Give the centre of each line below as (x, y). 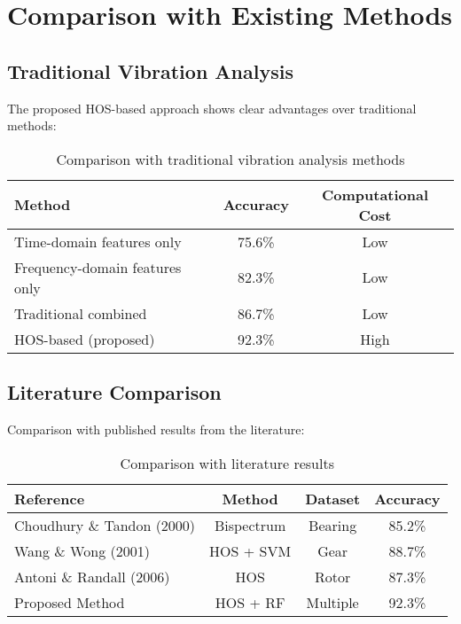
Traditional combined (81, 313)
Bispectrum (250, 525)
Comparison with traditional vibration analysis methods (230, 159)
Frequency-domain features (98, 267)
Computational (375, 194)
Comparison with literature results (227, 463)
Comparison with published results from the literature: (156, 429)
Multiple (332, 602)
